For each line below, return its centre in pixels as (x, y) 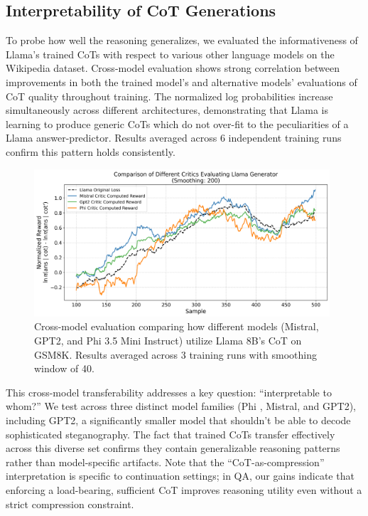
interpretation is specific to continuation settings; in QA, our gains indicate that (180, 476)
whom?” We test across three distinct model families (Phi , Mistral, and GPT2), (181, 406)
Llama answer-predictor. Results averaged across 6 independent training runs (174, 138)
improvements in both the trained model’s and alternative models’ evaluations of (182, 81)
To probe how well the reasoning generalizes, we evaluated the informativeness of (182, 40)
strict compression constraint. (70, 504)
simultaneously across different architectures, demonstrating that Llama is (167, 110)
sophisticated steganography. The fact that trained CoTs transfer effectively (171, 434)
